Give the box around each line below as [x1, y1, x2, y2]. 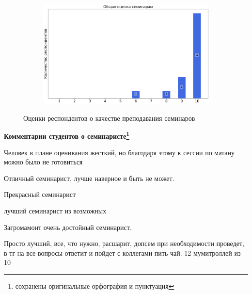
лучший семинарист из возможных [4, 206, 107, 216]
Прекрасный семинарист [4, 189, 76, 199]
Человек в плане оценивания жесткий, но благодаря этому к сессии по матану [4, 147, 235, 157]
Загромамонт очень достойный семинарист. [4, 222, 132, 232]
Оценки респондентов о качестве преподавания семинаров [23, 113, 195, 123]
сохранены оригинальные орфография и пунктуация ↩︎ [15, 281, 174, 291]
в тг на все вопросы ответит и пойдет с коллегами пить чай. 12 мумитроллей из [4, 247, 241, 258]
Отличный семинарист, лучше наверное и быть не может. [4, 173, 174, 183]
